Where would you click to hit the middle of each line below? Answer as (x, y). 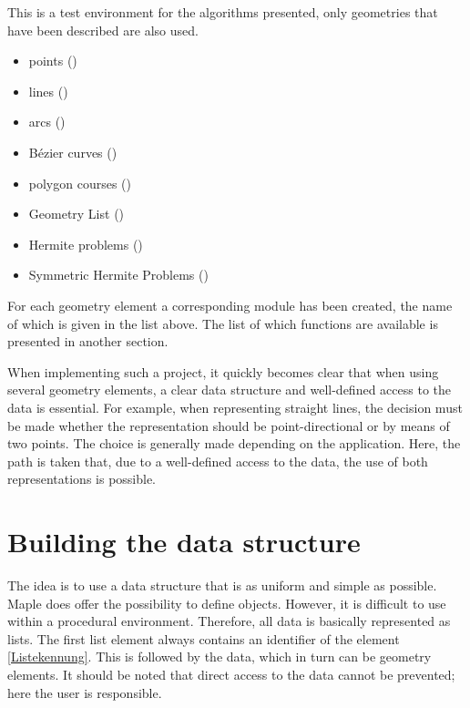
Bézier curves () (73, 152)
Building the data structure (184, 542)
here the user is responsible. (85, 692)
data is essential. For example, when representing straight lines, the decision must (235, 407)
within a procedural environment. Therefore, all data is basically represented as (229, 621)
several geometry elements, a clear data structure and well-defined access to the (229, 390)
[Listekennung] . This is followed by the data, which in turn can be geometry (220, 657)
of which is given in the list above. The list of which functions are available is (223, 323)
